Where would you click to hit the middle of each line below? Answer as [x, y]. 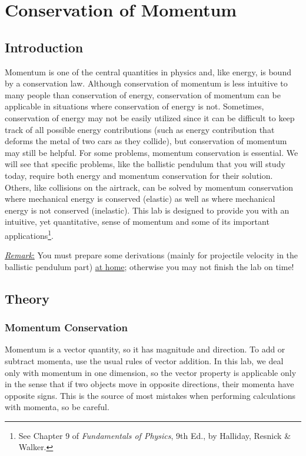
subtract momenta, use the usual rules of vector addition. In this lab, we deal [144, 360]
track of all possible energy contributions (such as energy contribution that [140, 129]
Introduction [44, 47]
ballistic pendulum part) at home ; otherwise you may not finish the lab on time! [149, 266]
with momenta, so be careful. [57, 407]
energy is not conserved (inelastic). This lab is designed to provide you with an [147, 210]
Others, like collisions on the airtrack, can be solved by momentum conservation [149, 187]
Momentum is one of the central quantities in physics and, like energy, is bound [148, 71]
